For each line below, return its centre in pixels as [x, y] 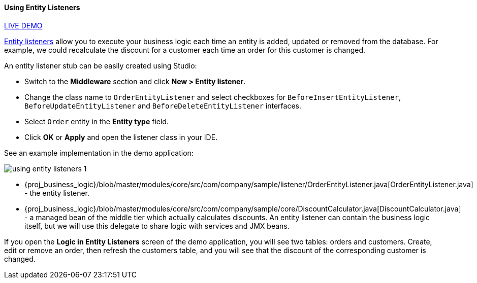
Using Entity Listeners [42, 7]
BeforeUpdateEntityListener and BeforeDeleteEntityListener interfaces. [163, 105]
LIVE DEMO [23, 25]
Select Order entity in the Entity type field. [97, 121]
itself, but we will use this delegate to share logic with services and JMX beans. [157, 226]
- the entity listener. [57, 193]
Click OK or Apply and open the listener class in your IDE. [121, 137]
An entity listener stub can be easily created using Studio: [101, 65]
